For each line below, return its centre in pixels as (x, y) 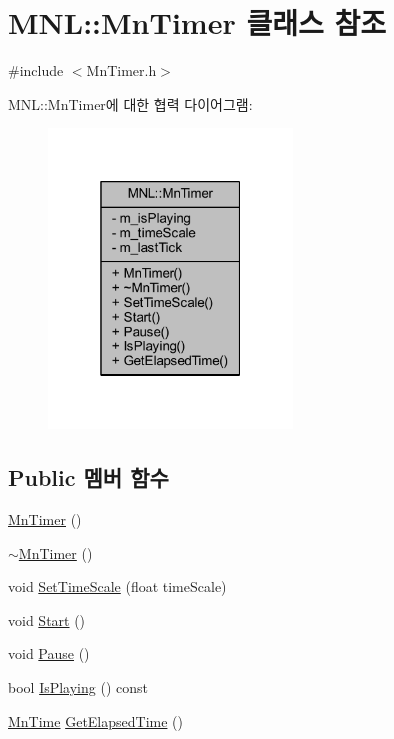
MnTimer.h (121, 70)
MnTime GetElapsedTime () (95, 720)
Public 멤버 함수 (88, 477)
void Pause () (49, 653)
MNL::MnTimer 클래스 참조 (197, 22)
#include (36, 70)
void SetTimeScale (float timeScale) (117, 586)
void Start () (47, 619)
